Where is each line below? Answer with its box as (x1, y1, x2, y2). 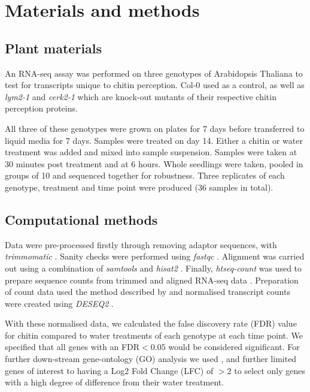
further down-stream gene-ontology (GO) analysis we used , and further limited (5, 352, 297, 365)
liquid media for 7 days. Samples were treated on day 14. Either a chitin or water (5, 134, 303, 146)
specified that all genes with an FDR (5, 340, 140, 353)
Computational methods (5, 210, 158, 228)
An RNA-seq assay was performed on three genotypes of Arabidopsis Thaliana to (5, 67, 303, 79)
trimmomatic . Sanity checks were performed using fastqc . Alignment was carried (5, 250, 305, 263)
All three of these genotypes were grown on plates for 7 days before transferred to (5, 122, 305, 134)
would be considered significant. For (168, 340, 300, 353)
